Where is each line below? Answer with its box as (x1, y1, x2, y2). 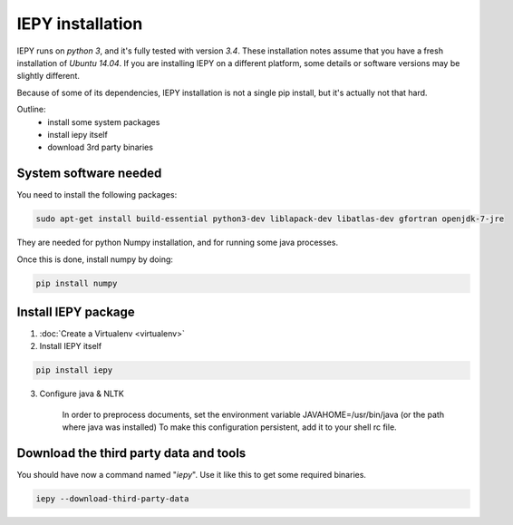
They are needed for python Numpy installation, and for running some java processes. (16, 237, 339, 248)
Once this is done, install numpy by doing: (16, 254, 174, 265)
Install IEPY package (16, 304, 135, 319)
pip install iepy (35, 365, 113, 375)
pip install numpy (35, 277, 118, 288)
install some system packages (47, 116, 160, 127)
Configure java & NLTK (39, 388, 124, 399)
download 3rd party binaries (47, 141, 154, 153)
